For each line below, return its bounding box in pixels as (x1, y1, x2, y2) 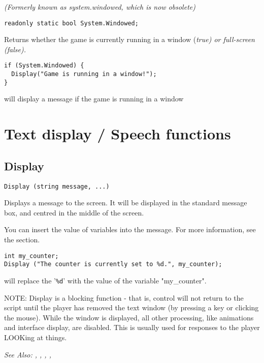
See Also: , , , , (4, 349, 51, 359)
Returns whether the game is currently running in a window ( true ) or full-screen (4, 34, 255, 45)
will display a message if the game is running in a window (4, 93, 184, 104)
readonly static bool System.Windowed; (4, 19, 139, 27)
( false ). (4, 44, 26, 54)
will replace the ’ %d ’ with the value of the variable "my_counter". (4, 275, 207, 285)
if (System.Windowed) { (4, 62, 84, 69)
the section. (4, 234, 40, 245)
